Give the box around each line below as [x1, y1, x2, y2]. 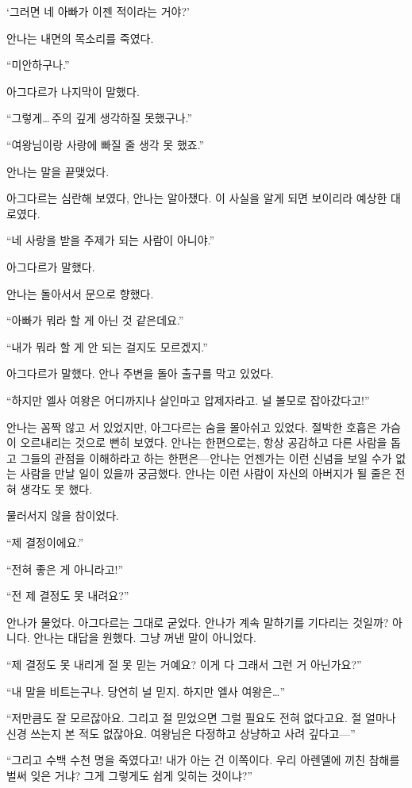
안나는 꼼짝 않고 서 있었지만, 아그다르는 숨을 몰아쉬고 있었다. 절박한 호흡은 [6, 418, 377, 435]
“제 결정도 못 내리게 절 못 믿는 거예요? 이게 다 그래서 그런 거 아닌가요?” [6, 656, 362, 673]
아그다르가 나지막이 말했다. [6, 83, 140, 99]
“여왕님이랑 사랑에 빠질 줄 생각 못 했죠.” [6, 136, 205, 152]
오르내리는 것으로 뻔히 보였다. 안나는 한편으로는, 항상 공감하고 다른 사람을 [20, 434, 387, 451]
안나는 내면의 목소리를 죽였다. [6, 29, 154, 46]
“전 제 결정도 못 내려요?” [6, 587, 129, 604]
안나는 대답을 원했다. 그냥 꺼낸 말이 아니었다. [33, 629, 256, 646]
